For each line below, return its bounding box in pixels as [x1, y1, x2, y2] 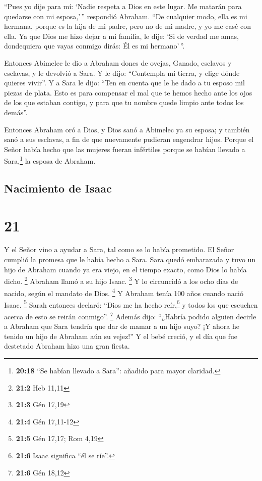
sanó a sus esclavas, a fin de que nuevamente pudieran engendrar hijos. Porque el [4, 134, 254, 145]
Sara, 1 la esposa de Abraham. [4, 154, 96, 166]
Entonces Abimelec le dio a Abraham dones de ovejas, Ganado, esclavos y [4, 57, 232, 68]
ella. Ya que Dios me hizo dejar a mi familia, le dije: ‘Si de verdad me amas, [4, 30, 239, 41]
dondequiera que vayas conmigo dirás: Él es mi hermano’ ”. [4, 40, 185, 51]
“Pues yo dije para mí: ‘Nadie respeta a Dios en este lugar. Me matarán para [4, 1, 242, 11]
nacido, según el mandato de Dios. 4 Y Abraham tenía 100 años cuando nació [4, 286, 243, 298]
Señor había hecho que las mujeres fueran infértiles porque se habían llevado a [4, 143, 245, 154]
